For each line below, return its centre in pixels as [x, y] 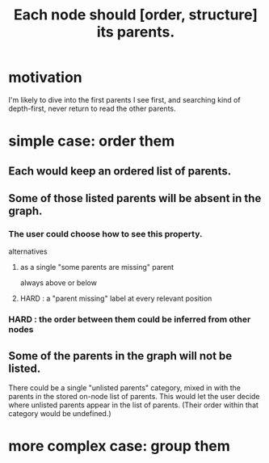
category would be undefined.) [60, 413]
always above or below [58, 283]
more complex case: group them [119, 446]
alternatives [28, 251]
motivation [45, 78]
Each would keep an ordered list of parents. [120, 171]
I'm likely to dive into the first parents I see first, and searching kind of [124, 99]
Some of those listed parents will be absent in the [135, 198]
